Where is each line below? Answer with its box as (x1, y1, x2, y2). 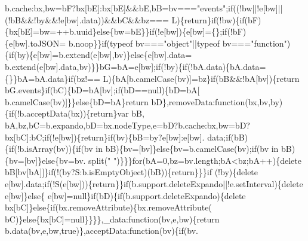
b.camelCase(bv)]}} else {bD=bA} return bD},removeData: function (5, 95, 245, 108)
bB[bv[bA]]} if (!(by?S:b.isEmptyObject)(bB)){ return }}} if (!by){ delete (5, 166, 258, 178)
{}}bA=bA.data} (5, 72, 69, 84)
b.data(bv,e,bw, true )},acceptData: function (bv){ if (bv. (5, 224, 198, 237)
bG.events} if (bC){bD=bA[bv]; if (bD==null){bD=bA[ (5, 84, 200, 96)
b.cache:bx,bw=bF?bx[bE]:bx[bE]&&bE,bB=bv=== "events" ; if (5, 2, 233, 14)
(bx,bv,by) (245, 95, 283, 108)
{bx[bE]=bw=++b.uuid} (5, 25, 97, 38)
